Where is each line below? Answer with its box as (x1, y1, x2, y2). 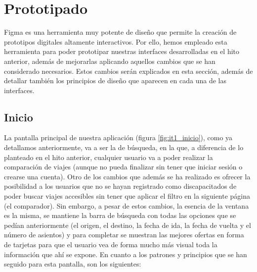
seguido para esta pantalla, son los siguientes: (4, 259, 141, 269)
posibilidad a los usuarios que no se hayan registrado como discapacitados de (4, 181, 237, 191)
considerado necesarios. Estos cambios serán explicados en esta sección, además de (4, 65, 253, 76)
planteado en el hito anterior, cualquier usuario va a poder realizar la (4, 152, 213, 162)
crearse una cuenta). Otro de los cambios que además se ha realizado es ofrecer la (4, 171, 251, 181)
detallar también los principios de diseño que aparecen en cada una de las (4, 75, 226, 86)
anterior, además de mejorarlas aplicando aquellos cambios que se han (4, 55, 215, 66)
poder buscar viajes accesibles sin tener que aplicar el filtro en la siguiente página (4, 191, 251, 201)
